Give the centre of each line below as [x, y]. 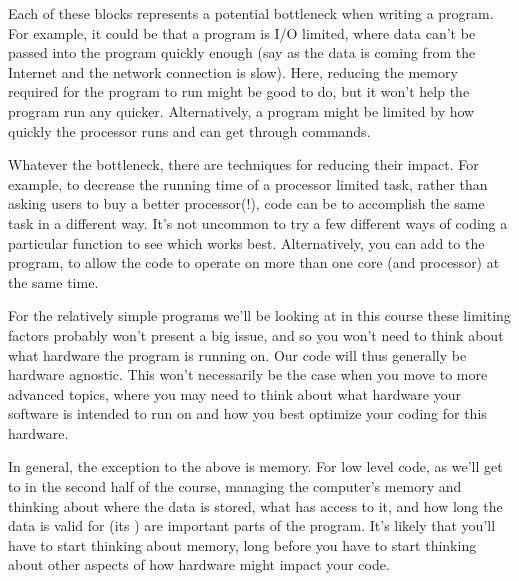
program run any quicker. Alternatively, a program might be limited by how [241, 110]
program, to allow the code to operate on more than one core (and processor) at [254, 262]
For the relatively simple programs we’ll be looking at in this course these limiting [259, 315]
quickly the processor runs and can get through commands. [189, 130]
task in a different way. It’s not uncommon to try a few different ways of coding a [258, 222]
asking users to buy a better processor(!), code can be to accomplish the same [246, 203]
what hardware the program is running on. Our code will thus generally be [237, 354]
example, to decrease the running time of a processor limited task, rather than [248, 183]
